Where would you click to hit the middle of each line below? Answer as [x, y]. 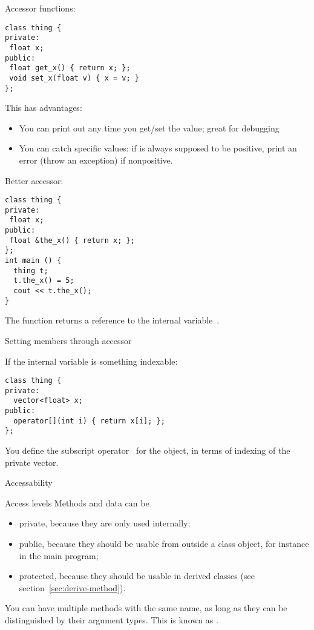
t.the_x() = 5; [44, 281]
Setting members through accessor [68, 340]
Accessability [29, 482]
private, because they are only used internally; [105, 523]
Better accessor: [34, 180]
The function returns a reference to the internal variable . [112, 320]
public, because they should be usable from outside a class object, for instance [164, 544]
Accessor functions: [40, 8]
